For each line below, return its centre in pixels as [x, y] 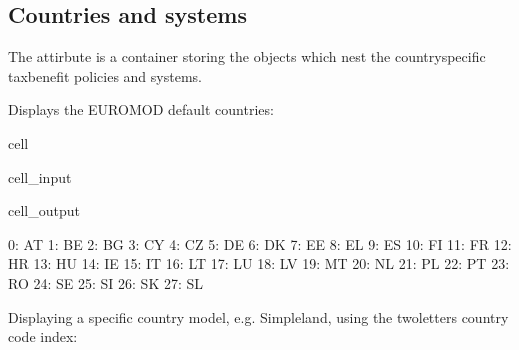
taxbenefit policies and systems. [105, 75]
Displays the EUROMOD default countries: [141, 109]
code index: [43, 336]
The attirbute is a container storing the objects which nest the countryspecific [247, 56]
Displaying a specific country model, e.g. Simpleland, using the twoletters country [258, 316]
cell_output [44, 210]
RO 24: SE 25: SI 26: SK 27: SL [106, 282]
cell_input [40, 176]
